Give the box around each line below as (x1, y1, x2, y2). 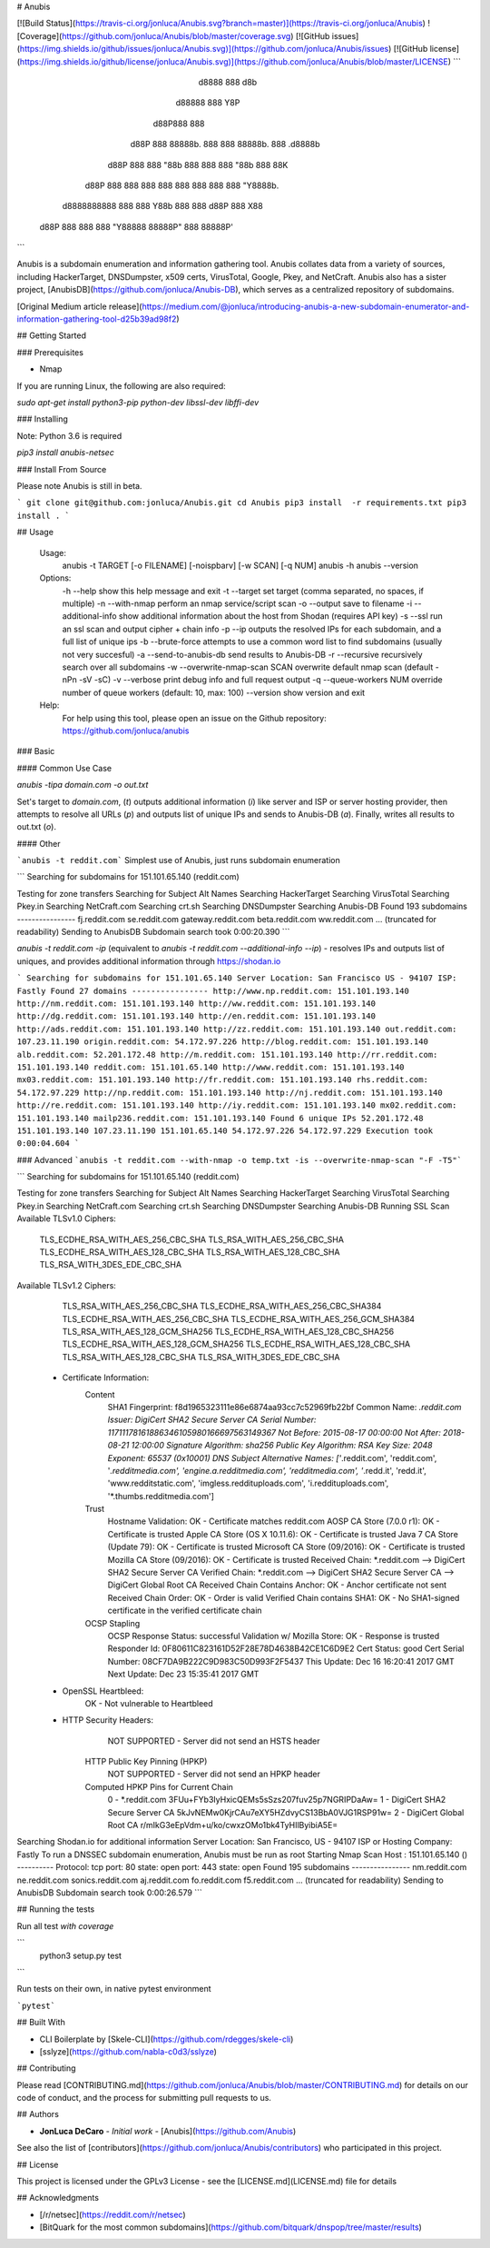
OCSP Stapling (84, 1617, 141, 1628)
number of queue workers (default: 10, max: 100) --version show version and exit (62, 687, 366, 698)
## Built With (16, 2017, 65, 2028)
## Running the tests (16, 1904, 95, 1915)
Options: (39, 572, 72, 583)
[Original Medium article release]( (16, 301, 142, 312)
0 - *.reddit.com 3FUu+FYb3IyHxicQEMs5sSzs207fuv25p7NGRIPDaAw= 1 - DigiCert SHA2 (107, 1795, 446, 1805)
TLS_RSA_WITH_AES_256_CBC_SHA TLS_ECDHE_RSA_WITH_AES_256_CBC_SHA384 (62, 1300, 382, 1312)
